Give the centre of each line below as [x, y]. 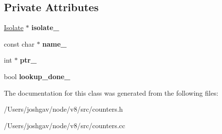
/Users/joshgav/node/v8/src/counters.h [64, 109]
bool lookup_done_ [37, 76]
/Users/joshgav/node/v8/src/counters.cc [65, 125]
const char [19, 43]
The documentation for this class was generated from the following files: [111, 92]
